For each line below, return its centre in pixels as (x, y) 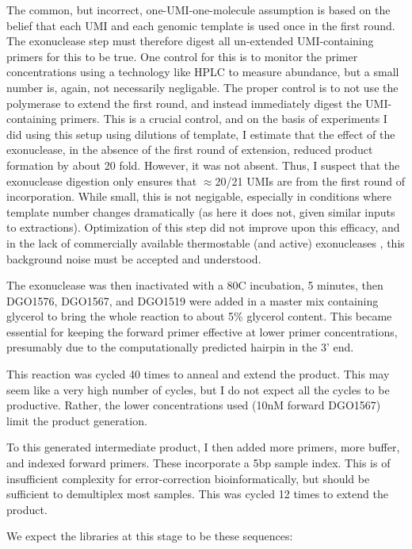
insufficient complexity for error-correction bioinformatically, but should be (188, 478)
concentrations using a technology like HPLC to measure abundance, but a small (203, 72)
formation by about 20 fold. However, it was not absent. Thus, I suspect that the (203, 165)
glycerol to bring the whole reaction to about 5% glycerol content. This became (199, 316)
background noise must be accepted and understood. (134, 258)
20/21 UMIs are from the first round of (310, 180)
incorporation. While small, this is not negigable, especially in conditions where (199, 196)
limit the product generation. (77, 420)
